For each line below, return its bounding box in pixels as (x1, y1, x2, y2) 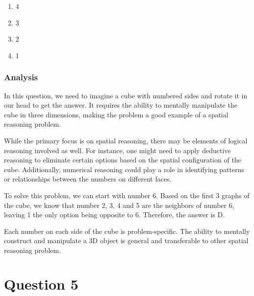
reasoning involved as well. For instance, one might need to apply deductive (4, 145, 231, 155)
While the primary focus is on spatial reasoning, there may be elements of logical (4, 135, 248, 145)
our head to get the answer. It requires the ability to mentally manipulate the (4, 100, 237, 110)
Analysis (4, 71, 38, 83)
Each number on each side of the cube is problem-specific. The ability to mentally (4, 226, 250, 236)
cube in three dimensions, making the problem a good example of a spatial (4, 109, 229, 119)
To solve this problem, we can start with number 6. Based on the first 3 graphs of (4, 190, 250, 200)
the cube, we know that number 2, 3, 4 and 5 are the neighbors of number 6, (4, 200, 234, 210)
